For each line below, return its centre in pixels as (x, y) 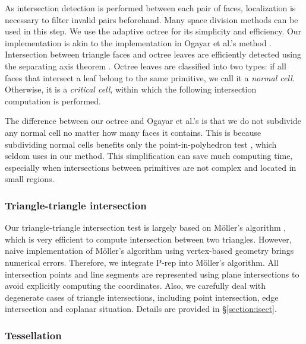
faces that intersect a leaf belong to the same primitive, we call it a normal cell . (150, 77)
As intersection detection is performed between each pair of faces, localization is (150, 8)
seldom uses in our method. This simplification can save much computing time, (149, 156)
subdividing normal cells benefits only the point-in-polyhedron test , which (141, 144)
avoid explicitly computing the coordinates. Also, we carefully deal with (135, 286)
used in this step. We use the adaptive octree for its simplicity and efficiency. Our (153, 31)
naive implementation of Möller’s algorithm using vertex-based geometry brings (149, 251)
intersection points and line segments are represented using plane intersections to (152, 274)
